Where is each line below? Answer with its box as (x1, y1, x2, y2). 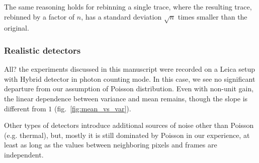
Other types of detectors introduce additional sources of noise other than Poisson (4, 120, 254, 130)
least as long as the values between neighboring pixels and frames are (4, 139, 217, 150)
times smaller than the (178, 11, 247, 22)
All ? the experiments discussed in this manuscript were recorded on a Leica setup (4, 64, 255, 74)
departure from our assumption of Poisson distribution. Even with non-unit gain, (4, 83, 254, 94)
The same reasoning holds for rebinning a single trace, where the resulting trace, (4, 2, 252, 12)
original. (4, 23, 29, 33)
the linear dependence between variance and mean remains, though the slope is (4, 93, 248, 103)
